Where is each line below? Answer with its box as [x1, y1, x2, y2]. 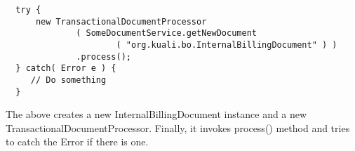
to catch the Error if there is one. [6, 134, 149, 149]
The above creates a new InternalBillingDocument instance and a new [6, 107, 307, 122]
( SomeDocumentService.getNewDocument [76, 28, 257, 39]
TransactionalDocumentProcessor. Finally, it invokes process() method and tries [6, 120, 350, 135]
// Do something [30, 74, 107, 85]
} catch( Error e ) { [15, 63, 116, 74]
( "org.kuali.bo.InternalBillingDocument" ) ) [116, 39, 337, 50]
